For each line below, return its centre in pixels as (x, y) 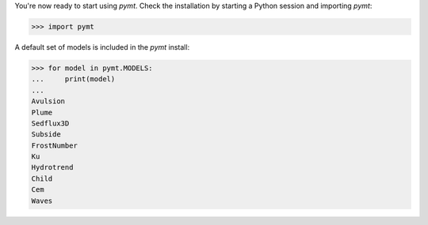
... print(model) (73, 79)
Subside (46, 135)
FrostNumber (55, 145)
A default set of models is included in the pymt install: (102, 47)
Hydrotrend (52, 167)
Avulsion (48, 101)
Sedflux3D (50, 123)
